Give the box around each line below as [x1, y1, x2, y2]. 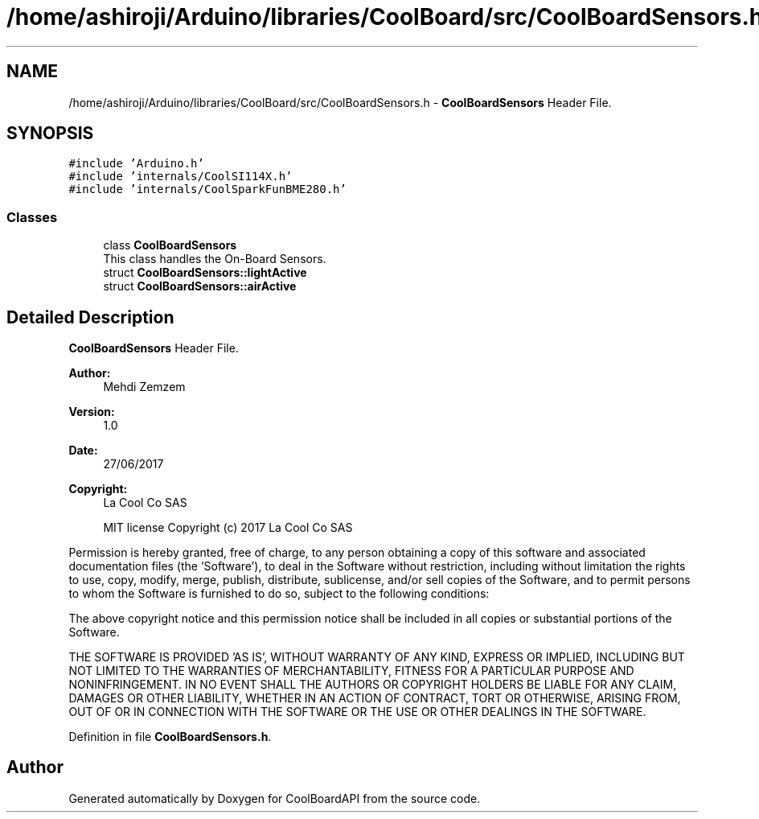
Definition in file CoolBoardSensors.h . [68, 730, 272, 744]
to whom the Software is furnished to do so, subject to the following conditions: [68, 586, 490, 601]
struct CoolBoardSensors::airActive [103, 279, 297, 294]
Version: [68, 405, 115, 419]
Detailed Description [6, 307, 174, 327]
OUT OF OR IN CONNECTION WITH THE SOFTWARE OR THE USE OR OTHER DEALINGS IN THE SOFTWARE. [68, 705, 646, 719]
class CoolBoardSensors [103, 238, 237, 253]
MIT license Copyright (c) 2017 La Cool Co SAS [103, 521, 353, 535]
